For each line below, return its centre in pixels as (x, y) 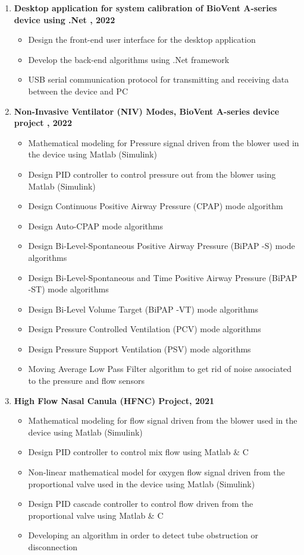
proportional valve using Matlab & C (96, 515)
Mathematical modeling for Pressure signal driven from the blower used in (164, 142)
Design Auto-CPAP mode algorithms (95, 226)
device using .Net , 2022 (65, 19)
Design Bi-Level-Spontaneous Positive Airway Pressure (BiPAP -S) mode (162, 246)
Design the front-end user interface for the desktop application (142, 40)
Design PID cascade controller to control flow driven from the (141, 504)
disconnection (53, 547)
